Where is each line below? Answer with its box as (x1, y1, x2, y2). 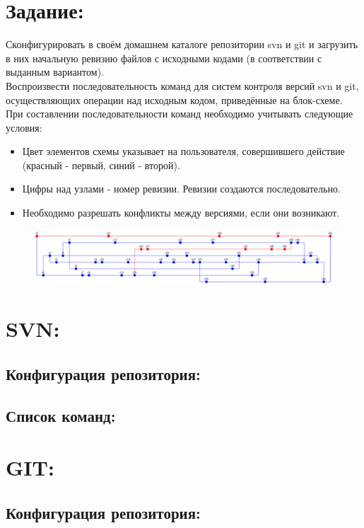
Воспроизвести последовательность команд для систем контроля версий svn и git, (6, 78, 359, 93)
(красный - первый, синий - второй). (22, 157, 180, 172)
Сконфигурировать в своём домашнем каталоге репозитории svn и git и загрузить (6, 37, 358, 52)
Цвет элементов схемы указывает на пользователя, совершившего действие (22, 144, 345, 159)
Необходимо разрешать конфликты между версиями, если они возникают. (22, 205, 340, 220)
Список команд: (6, 404, 116, 426)
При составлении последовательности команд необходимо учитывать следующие (6, 106, 353, 121)
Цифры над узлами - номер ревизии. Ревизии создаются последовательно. (22, 181, 341, 196)
